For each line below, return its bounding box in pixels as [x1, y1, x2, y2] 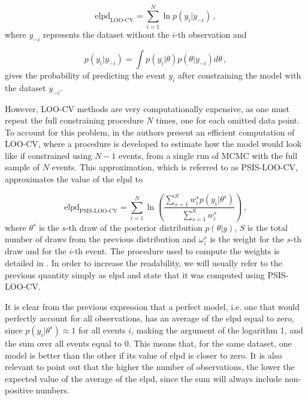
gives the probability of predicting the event [5, 68, 166, 81]
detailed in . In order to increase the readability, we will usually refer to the [5, 256, 282, 269]
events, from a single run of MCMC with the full [118, 149, 298, 161]
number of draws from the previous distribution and [5, 233, 196, 245]
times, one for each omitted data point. [156, 114, 300, 127]
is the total [247, 221, 288, 233]
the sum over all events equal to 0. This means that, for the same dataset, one [5, 336, 292, 349]
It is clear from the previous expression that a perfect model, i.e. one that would [5, 300, 300, 312]
